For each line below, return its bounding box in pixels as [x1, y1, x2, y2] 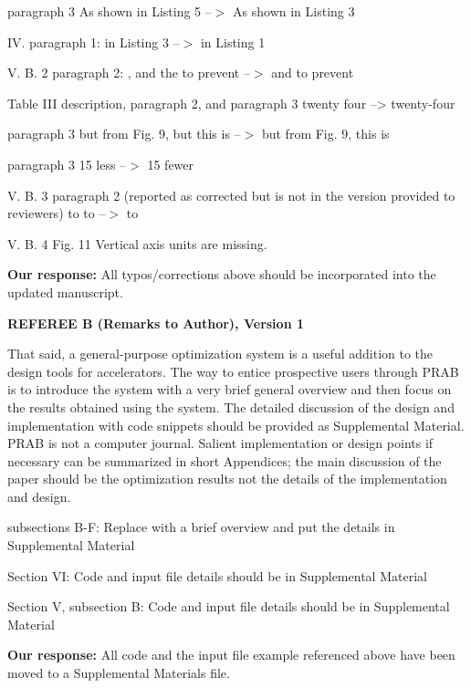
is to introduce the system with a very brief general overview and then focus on [7, 380, 452, 399]
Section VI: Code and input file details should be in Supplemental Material [7, 566, 427, 585]
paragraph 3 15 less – [7, 154, 127, 173]
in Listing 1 [200, 32, 266, 51]
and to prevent [271, 63, 354, 82]
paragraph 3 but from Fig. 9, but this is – [7, 124, 241, 143]
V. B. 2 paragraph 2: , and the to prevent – [7, 63, 250, 82]
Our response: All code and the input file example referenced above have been [7, 645, 455, 664]
